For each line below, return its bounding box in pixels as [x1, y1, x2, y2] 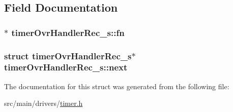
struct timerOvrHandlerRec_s [4, 49, 132, 62]
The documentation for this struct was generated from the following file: [4, 81, 229, 91]
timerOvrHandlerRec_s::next [4, 61, 128, 73]
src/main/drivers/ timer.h [4, 98, 83, 108]
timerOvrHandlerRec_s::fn [11, 26, 125, 39]
